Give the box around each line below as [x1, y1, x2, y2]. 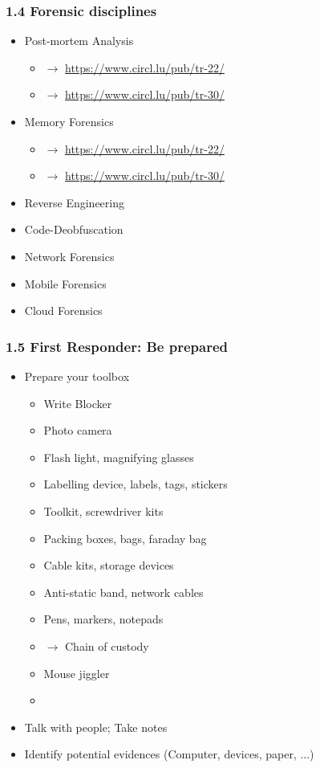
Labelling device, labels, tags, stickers [43, 476, 228, 492]
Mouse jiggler [43, 664, 110, 681]
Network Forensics [24, 247, 115, 264]
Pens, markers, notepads [43, 611, 164, 627]
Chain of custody [64, 637, 149, 654]
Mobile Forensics [24, 275, 107, 292]
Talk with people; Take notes [24, 718, 168, 735]
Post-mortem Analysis [24, 32, 134, 49]
